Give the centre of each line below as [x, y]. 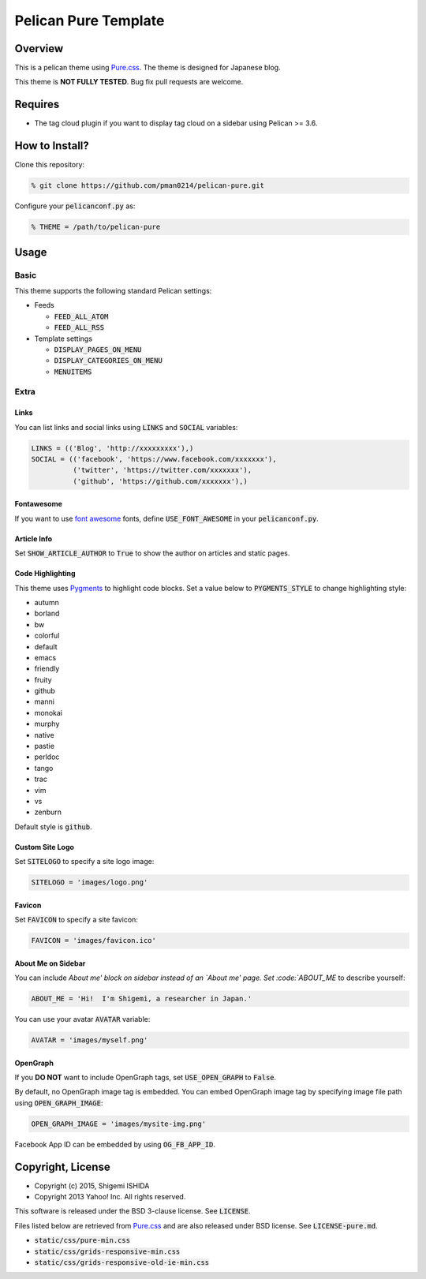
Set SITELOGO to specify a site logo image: [84, 862]
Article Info [34, 539]
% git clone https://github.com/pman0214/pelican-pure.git [148, 186]
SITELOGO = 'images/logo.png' [90, 883]
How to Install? [52, 146]
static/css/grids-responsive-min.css [107, 1251]
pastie [45, 746]
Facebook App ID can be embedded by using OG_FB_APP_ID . [115, 1144]
